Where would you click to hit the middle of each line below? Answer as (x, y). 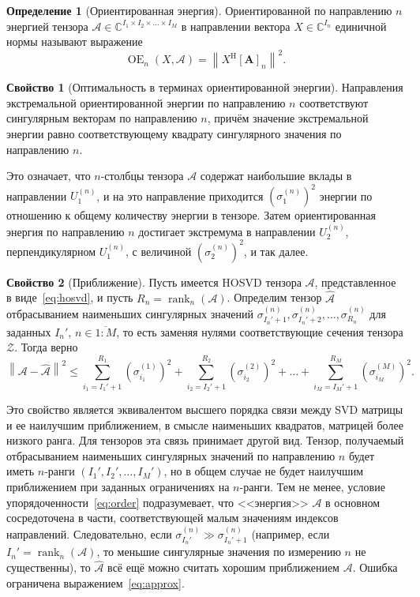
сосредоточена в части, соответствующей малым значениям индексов (172, 518)
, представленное (355, 282)
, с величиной (159, 251)
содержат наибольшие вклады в (276, 176)
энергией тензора (47, 26)
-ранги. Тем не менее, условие (312, 486)
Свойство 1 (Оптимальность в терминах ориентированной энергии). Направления (205, 87)
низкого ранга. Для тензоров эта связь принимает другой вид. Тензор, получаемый (205, 440)
